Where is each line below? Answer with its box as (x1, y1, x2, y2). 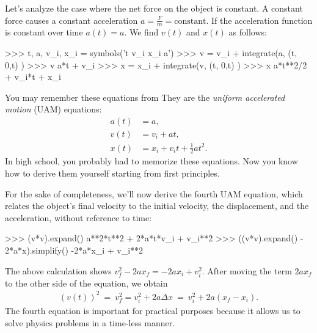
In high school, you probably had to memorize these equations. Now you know (5, 155, 298, 167)
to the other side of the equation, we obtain (5, 276, 168, 289)
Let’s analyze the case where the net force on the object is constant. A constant (5, 2, 303, 14)
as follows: (228, 26, 267, 38)
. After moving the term (202, 264, 292, 277)
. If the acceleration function (206, 13, 313, 26)
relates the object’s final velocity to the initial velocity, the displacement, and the (5, 199, 309, 212)
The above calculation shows (5, 264, 112, 277)
